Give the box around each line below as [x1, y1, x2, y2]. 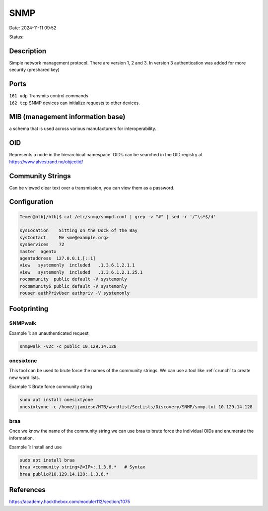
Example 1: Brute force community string [9, 383, 92, 389]
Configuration [9, 197, 54, 206]
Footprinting [9, 305, 49, 313]
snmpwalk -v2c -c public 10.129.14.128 [19, 343, 117, 349]
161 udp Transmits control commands [9, 93, 89, 99]
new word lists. [9, 375, 40, 381]
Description [9, 47, 47, 55]
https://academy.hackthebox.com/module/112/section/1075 [9, 499, 130, 505]
